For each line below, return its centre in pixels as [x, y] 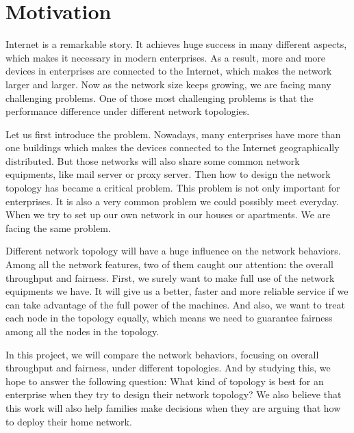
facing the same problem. [58, 227]
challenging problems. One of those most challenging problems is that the [160, 97]
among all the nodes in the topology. [83, 331]
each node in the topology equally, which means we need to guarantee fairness [169, 318]
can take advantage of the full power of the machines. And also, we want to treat [176, 304]
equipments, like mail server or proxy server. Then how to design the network [168, 174]
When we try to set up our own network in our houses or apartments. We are [168, 214]
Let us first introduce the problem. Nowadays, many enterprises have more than [173, 134]
